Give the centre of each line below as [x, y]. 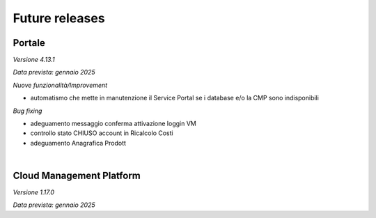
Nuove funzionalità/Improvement [60, 85]
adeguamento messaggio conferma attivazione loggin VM [113, 124]
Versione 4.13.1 [34, 60]
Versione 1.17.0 [34, 192]
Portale [29, 43]
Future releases [59, 18]
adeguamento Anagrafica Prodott [78, 143]
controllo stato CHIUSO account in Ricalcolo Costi [102, 133]
